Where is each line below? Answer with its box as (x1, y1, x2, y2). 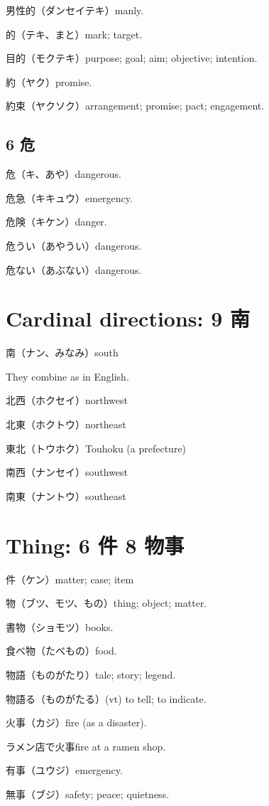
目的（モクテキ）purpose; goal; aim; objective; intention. (6, 51, 258, 65)
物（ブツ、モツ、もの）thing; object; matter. (6, 595, 207, 610)
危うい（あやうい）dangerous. (6, 238, 142, 253)
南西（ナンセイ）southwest (6, 465, 128, 479)
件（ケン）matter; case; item (6, 571, 134, 586)
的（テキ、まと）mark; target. (6, 26, 143, 41)
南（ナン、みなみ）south (6, 345, 119, 360)
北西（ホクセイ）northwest (6, 393, 128, 408)
